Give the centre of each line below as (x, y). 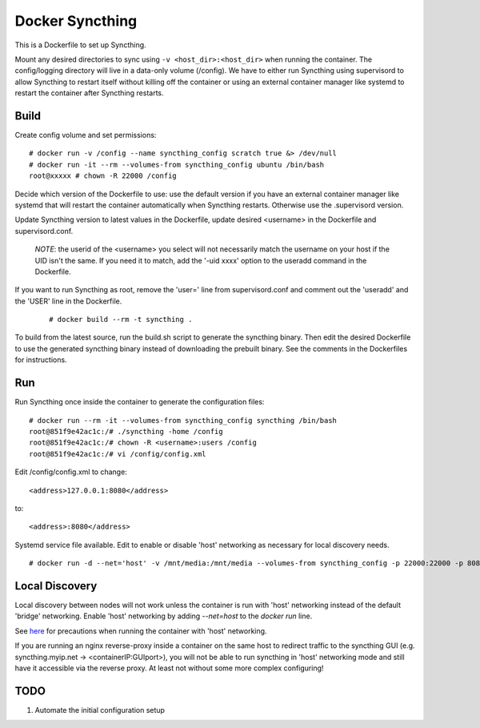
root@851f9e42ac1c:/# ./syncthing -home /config (126, 431)
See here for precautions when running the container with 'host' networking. (141, 631)
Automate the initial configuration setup (100, 710)
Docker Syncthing (76, 21)
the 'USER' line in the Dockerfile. (68, 301)
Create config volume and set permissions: (86, 135)
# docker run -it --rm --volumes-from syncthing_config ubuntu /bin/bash (177, 165)
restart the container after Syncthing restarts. (89, 93)
